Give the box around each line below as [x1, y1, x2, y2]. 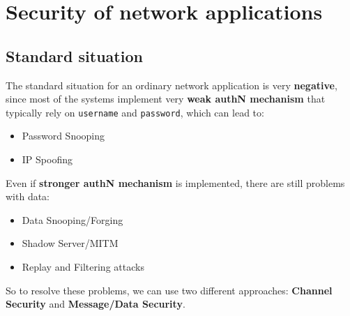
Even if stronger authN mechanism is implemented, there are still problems [6, 175, 345, 190]
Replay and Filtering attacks [22, 259, 144, 273]
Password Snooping [22, 128, 105, 143]
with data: [6, 189, 50, 204]
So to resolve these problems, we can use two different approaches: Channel [6, 283, 333, 297]
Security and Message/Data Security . [6, 296, 185, 311]
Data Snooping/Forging [22, 212, 123, 227]
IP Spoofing [22, 152, 73, 167]
